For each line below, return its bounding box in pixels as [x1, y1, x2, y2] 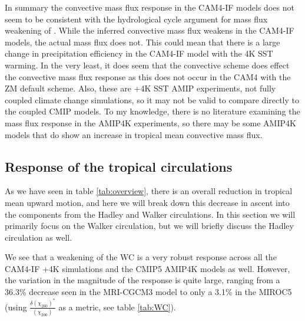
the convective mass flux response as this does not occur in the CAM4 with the [5, 70, 291, 83]
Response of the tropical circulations [5, 157, 233, 175]
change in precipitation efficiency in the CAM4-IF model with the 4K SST [5, 47, 273, 60]
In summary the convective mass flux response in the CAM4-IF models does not [5, 1, 294, 13]
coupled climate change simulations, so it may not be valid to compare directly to [5, 93, 299, 106]
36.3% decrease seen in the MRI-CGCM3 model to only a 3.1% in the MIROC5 [5, 286, 292, 298]
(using [5, 300, 27, 313]
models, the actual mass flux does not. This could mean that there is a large [5, 35, 280, 48]
